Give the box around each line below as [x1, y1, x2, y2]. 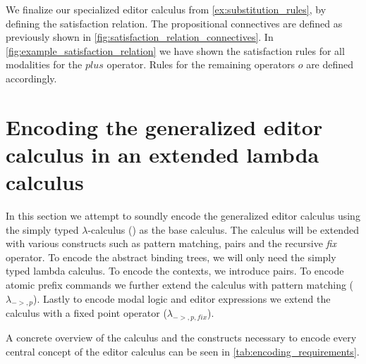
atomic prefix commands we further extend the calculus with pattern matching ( [6, 277, 354, 292]
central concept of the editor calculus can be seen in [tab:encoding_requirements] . [6, 344, 360, 358]
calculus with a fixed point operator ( [6, 306, 167, 320]
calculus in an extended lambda [6, 139, 319, 168]
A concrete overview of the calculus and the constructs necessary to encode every [6, 330, 357, 345]
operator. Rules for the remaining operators [106, 57, 295, 72]
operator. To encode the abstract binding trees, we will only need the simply [6, 249, 336, 264]
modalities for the [6, 57, 83, 72]
